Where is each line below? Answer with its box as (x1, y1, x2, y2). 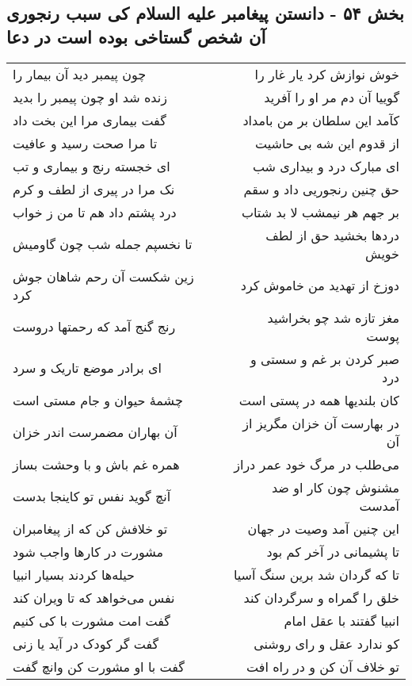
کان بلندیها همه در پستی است (238, 390, 399, 409)
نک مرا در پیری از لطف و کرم (13, 179, 175, 198)
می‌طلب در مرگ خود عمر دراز (234, 454, 399, 473)
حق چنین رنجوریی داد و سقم (243, 179, 399, 198)
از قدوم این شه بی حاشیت (254, 133, 399, 152)
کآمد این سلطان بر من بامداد (242, 110, 399, 129)
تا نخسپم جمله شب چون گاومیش (13, 235, 193, 254)
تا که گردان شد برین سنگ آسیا (233, 565, 399, 584)
